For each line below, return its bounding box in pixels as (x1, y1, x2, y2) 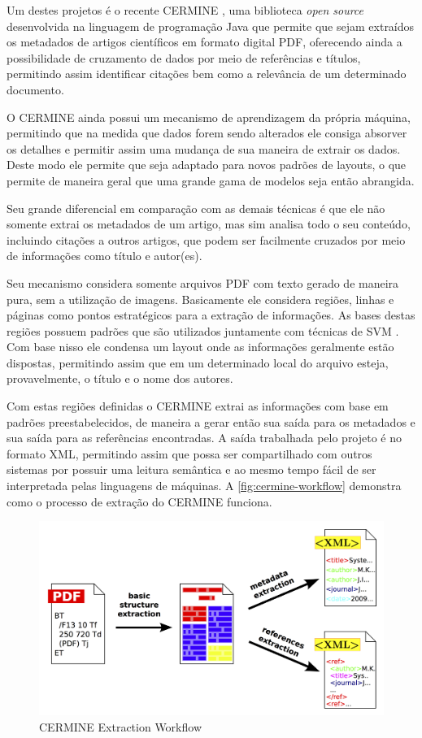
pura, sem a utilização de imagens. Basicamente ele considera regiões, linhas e (7, 290, 394, 307)
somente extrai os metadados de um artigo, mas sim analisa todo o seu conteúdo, (7, 215, 411, 232)
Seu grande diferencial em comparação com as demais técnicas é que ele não (7, 199, 385, 216)
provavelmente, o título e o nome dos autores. (7, 370, 233, 387)
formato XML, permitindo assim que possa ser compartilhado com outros (7, 445, 372, 462)
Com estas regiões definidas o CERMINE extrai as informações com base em (7, 397, 389, 415)
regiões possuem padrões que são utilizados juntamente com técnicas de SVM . (7, 322, 399, 339)
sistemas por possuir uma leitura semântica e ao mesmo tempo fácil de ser (7, 461, 376, 478)
